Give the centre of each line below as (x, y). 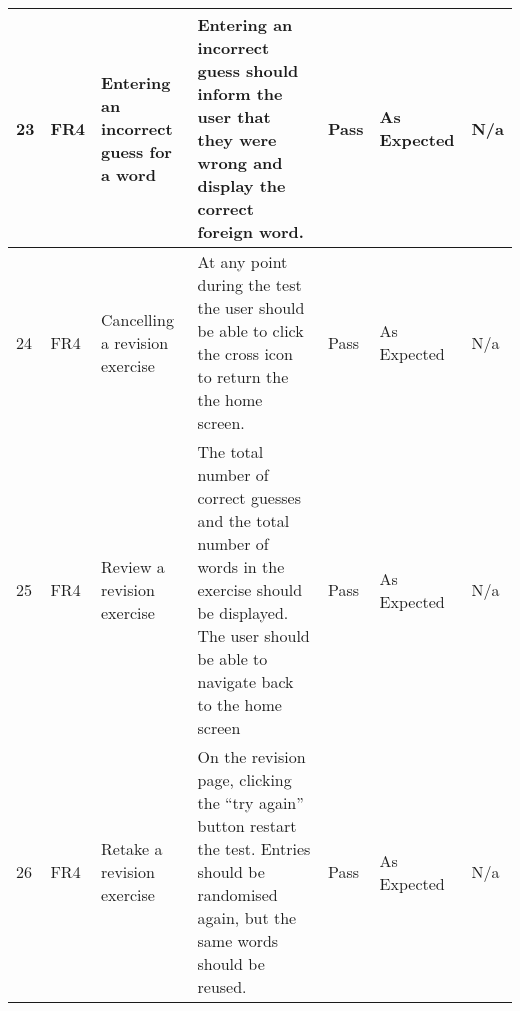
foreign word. (250, 231)
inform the (240, 93)
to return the (243, 376)
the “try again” (250, 802)
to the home (239, 704)
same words (238, 940)
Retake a (132, 848)
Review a (133, 566)
